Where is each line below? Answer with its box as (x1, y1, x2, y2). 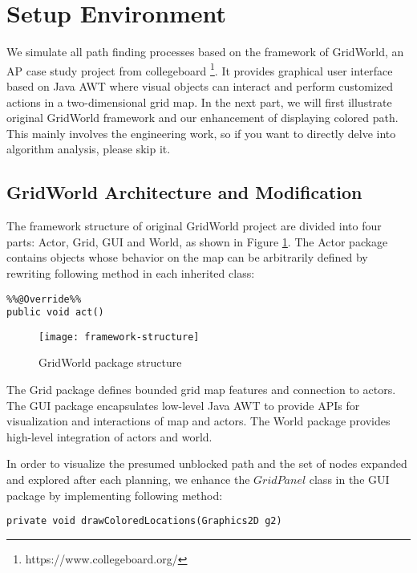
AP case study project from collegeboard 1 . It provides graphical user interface (6, 59, 393, 79)
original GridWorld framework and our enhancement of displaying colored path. (6, 109, 399, 126)
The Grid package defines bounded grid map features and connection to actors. (6, 381, 396, 398)
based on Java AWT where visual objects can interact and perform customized (6, 77, 394, 94)
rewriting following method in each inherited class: (6, 264, 255, 281)
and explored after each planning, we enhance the (6, 471, 250, 488)
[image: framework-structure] (38, 331, 200, 343)
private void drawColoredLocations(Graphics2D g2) (6, 515, 282, 527)
